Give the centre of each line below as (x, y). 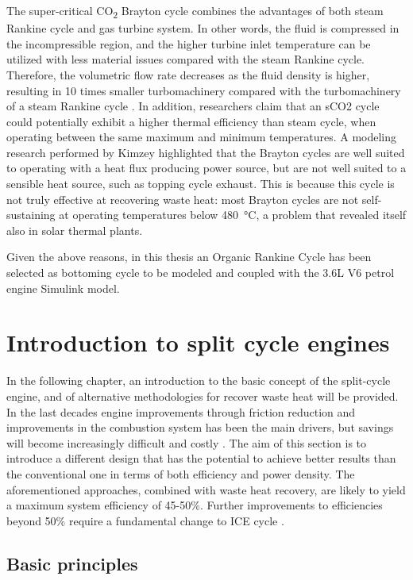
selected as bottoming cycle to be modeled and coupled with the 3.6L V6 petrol (201, 273)
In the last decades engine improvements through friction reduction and (181, 411)
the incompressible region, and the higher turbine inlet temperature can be (189, 43)
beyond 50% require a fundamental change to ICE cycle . (145, 520)
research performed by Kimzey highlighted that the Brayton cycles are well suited (206, 152)
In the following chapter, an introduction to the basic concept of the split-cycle (199, 380)
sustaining (31, 215)
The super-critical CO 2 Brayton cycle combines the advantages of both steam (195, 12)
